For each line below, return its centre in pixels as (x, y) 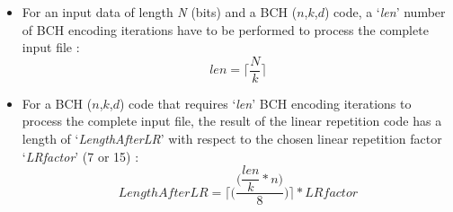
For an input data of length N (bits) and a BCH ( (160, 12)
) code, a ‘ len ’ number (385, 12)
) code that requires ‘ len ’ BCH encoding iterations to (266, 103)
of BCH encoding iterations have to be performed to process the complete (225, 29)
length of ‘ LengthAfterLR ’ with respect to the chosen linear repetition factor (232, 139)
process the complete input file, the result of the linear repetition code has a (232, 121)
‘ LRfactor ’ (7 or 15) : (80, 156)
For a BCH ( (57, 103)
